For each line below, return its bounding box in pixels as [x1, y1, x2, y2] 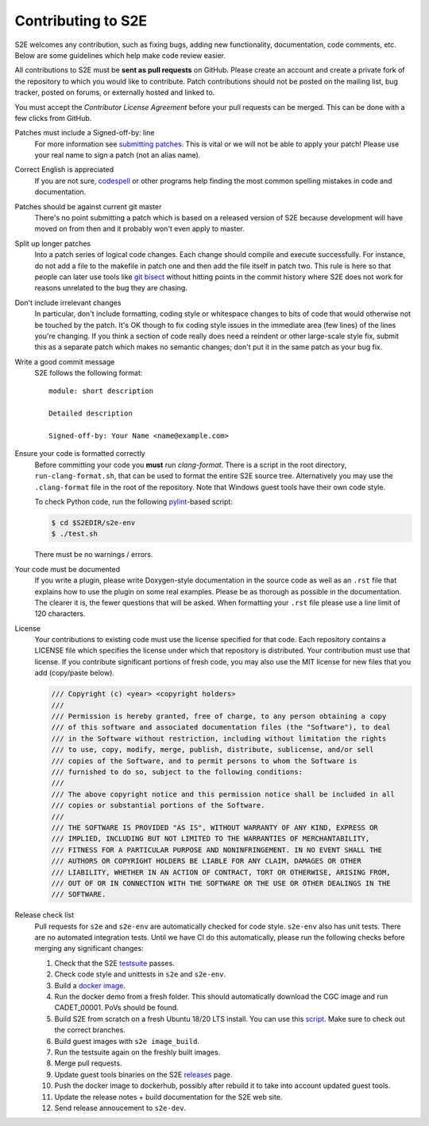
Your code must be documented [14, 564, 121, 574]
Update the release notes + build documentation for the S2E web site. [54, 1092, 283, 1101]
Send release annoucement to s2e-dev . [54, 1103, 187, 1112]
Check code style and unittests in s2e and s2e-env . [54, 969, 226, 979]
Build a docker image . [54, 980, 126, 990]
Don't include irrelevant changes [14, 298, 122, 307]
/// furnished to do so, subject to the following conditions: [51, 767, 303, 776]
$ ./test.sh [51, 529, 99, 539]
